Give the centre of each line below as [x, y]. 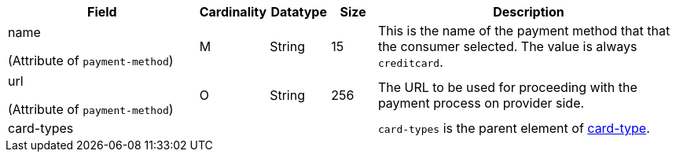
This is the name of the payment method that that [524, 31]
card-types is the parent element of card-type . [514, 128]
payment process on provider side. [481, 103]
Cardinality [233, 12]
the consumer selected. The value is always [507, 46]
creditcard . [410, 62]
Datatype [299, 12]
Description [529, 12]
